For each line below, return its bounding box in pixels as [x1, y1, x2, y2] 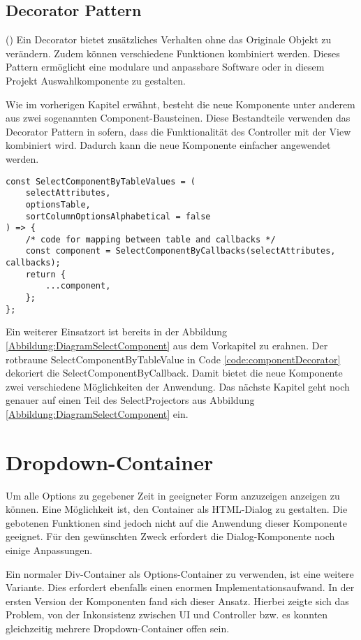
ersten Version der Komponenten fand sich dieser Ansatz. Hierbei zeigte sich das [6, 593, 349, 608]
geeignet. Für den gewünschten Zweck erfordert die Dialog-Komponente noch [6, 529, 335, 544]
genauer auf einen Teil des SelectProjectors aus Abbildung [6, 393, 255, 407]
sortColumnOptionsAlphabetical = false [25, 211, 211, 221]
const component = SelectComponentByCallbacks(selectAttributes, [25, 246, 336, 256]
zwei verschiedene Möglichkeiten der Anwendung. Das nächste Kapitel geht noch [6, 379, 350, 393]
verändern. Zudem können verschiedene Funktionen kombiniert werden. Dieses [6, 45, 340, 60]
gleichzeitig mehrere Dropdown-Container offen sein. [6, 621, 230, 636]
